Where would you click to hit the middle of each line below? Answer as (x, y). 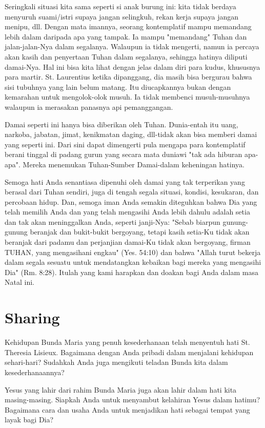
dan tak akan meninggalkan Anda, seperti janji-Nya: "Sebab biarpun (113, 221)
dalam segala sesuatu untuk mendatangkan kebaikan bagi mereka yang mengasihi (133, 262)
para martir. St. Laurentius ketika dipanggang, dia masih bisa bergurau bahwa (128, 77)
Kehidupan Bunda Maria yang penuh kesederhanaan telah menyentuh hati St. (127, 342)
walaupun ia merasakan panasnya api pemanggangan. (89, 106)
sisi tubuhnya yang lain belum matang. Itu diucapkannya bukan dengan (118, 86)
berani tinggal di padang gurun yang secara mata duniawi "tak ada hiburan (124, 154)
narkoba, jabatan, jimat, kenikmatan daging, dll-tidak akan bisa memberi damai (131, 134)
